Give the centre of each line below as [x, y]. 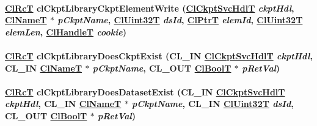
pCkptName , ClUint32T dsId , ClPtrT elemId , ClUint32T [180, 20]
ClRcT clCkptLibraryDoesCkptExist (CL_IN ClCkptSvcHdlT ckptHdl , [159, 55]
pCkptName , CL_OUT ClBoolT [162, 68]
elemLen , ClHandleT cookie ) [66, 31]
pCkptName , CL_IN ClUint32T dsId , [213, 104]
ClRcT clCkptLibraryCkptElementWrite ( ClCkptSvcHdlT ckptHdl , [150, 8]
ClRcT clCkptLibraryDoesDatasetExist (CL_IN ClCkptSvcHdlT [145, 91]
